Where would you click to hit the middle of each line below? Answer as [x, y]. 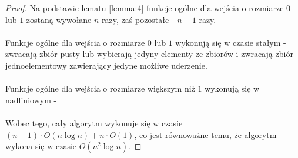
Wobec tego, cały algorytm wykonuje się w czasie [94, 122]
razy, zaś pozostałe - [138, 19]
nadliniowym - [31, 100]
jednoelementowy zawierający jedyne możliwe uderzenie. [106, 65]
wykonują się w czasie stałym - [231, 42]
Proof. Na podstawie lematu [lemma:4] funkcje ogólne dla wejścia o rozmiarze [145, 8]
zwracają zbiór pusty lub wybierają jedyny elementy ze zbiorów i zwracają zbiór [149, 54]
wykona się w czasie [41, 146]
